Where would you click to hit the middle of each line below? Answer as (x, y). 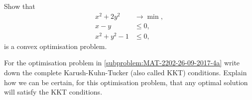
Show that (20, 6)
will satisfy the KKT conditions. (53, 92)
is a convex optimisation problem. (56, 46)
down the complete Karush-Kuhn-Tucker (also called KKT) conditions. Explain (126, 73)
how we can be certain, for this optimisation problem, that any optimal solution (126, 82)
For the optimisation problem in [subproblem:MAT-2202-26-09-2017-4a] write (122, 63)
